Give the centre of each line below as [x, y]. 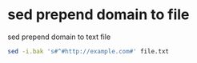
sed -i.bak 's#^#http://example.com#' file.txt [88, 51]
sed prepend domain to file [98, 15]
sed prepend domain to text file [59, 37]
